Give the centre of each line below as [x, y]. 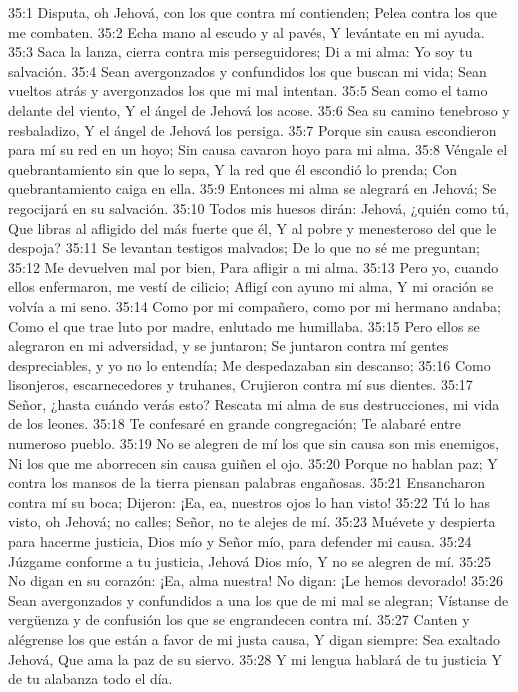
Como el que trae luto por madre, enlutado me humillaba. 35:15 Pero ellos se [244, 325]
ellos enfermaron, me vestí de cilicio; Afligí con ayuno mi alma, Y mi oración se [251, 286]
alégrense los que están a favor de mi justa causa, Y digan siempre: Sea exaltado [254, 639]
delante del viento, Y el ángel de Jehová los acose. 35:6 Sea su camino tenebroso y [259, 109]
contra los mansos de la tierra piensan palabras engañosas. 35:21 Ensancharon [247, 482]
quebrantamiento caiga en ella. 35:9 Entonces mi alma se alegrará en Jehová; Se [252, 188]
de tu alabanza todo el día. [90, 678]
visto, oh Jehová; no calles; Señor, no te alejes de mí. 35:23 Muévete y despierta [252, 521]
